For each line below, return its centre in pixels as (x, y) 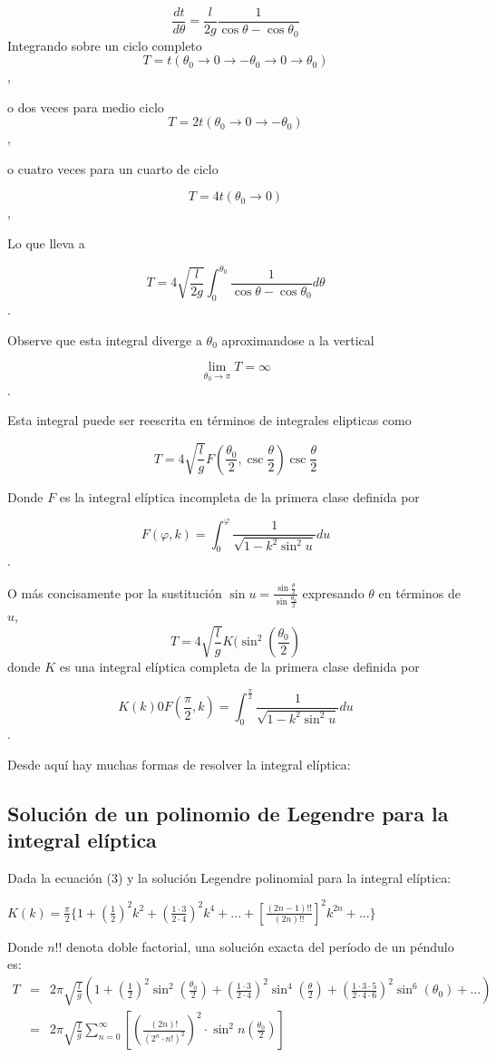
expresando (333, 592)
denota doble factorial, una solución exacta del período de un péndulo (260, 946)
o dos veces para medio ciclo (86, 107)
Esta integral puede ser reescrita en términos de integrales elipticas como (209, 420)
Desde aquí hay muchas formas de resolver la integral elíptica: (179, 764)
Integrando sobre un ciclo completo (105, 45)
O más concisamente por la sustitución (115, 592)
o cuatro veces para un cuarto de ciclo (113, 168)
